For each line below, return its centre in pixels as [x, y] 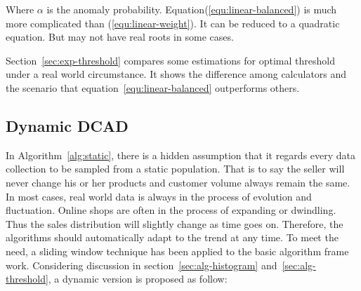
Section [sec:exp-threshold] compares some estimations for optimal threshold [170, 60]
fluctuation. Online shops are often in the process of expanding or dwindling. [171, 210]
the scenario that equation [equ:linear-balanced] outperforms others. [153, 87]
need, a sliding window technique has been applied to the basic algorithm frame [177, 251]
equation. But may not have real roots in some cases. [120, 37]
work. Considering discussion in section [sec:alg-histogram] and [142, 265]
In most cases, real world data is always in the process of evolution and [159, 196]
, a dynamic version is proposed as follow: [138, 279]
